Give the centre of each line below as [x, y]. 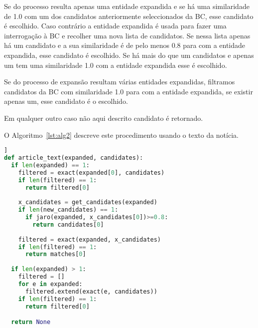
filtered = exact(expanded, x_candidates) [90, 239]
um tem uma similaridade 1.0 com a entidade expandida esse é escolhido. [116, 65]
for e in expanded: [50, 284]
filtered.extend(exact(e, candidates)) [91, 291]
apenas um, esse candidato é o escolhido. [66, 101]
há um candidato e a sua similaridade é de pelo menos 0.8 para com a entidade [125, 45]
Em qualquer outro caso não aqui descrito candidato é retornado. [104, 118]
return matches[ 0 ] [56, 254]
